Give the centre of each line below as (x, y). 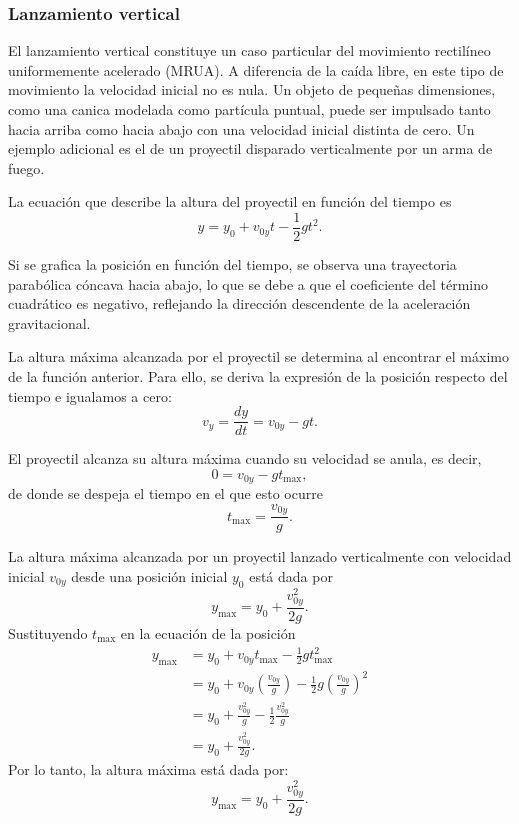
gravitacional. (49, 322)
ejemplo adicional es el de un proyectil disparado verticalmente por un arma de (250, 148)
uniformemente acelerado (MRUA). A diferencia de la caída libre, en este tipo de (256, 69)
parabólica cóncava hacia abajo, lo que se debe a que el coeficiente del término (248, 283)
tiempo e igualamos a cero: (90, 395)
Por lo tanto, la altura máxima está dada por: (148, 768)
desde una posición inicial (149, 575)
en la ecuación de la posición (208, 633)
